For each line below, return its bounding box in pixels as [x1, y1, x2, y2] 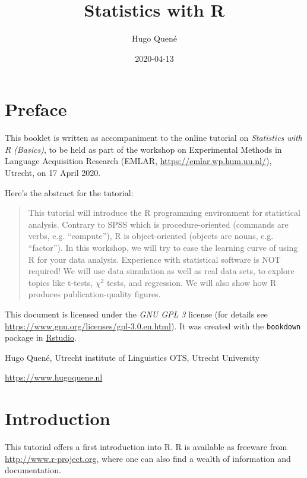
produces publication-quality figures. [28, 288, 161, 300]
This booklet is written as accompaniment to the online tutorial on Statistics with [5, 131, 302, 144]
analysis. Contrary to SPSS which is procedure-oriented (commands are [28, 218, 289, 230]
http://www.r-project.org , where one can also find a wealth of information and [5, 452, 291, 464]
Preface [5, 97, 67, 121]
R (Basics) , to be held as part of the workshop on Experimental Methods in [5, 143, 282, 155]
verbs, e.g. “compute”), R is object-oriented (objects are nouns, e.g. [28, 229, 274, 242]
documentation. [5, 464, 61, 476]
